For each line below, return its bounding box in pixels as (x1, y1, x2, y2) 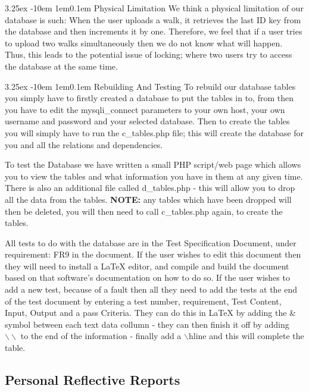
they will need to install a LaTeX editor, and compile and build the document (5, 259, 289, 272)
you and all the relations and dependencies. (5, 138, 163, 150)
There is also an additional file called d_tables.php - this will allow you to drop (5, 181, 295, 194)
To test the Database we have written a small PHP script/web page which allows (5, 158, 301, 171)
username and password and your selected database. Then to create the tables (5, 115, 290, 127)
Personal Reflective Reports (5, 371, 180, 389)
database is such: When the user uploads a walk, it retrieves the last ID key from (5, 13, 301, 26)
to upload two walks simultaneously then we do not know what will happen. (5, 36, 283, 49)
